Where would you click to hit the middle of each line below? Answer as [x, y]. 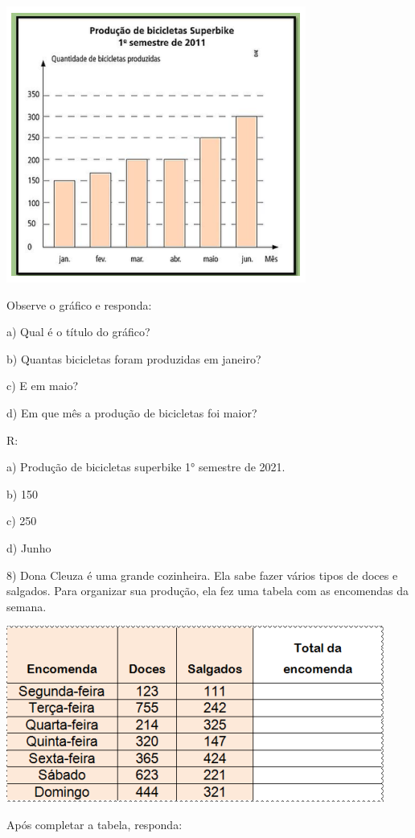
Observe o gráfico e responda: [79, 304]
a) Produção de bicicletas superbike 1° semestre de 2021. [146, 467]
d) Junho [29, 547]
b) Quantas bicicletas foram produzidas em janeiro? [134, 358]
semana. [27, 606]
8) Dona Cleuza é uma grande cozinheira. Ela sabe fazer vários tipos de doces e [202, 575]
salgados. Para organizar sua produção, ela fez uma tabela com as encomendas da [208, 591]
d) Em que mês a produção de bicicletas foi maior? [132, 412]
